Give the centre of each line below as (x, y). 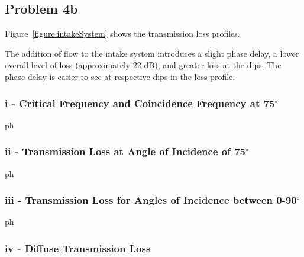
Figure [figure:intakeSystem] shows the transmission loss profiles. (122, 33)
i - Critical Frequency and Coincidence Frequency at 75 (140, 103)
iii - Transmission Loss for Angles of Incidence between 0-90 (151, 200)
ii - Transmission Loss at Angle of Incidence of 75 (125, 151)
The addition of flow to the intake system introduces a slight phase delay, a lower (152, 53)
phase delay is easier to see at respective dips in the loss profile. (120, 76)
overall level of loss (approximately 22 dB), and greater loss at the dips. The (143, 65)
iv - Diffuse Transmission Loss (78, 248)
